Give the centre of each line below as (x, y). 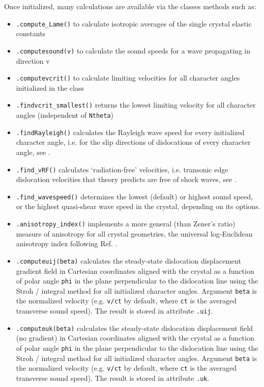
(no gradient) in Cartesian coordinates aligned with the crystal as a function (135, 338)
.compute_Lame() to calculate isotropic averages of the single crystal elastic (134, 23)
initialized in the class (50, 87)
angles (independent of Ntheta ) (65, 115)
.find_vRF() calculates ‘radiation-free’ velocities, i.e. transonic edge (122, 169)
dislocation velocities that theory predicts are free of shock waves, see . (126, 179)
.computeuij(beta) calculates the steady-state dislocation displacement (128, 260)
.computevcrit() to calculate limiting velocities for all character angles (128, 78)
